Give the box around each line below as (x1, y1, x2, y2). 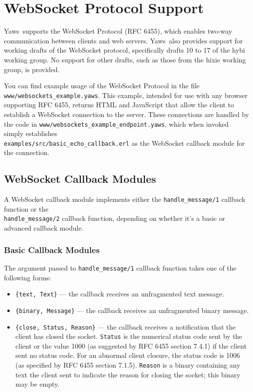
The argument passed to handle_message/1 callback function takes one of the (4, 262, 236, 273)
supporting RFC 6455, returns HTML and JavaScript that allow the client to (4, 99, 234, 110)
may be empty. (15, 379, 60, 389)
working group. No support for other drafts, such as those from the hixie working (4, 54, 246, 64)
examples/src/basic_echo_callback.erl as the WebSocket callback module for (4, 137, 245, 148)
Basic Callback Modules (4, 243, 100, 255)
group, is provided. (4, 64, 60, 74)
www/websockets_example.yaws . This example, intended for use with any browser (4, 90, 248, 100)
